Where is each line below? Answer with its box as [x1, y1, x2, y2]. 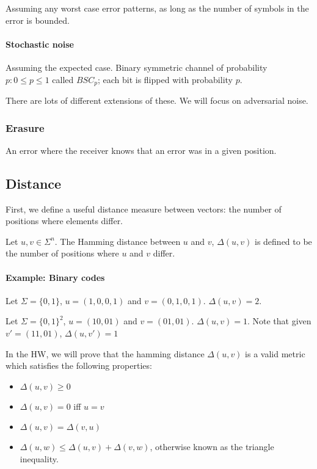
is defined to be [254, 234, 312, 247]
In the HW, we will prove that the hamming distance [5, 347, 205, 360]
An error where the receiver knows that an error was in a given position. [5, 144, 277, 156]
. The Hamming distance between [54, 234, 181, 247]
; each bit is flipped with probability [97, 73, 233, 85]
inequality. [20, 452, 59, 465]
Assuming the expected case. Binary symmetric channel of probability [5, 60, 268, 73]
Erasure [5, 120, 45, 135]
